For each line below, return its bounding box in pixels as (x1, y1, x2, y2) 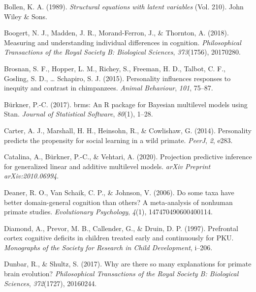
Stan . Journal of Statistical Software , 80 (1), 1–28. (4, 109, 153, 119)
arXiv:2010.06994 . (4, 171, 59, 181)
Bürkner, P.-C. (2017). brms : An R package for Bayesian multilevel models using (4, 99, 248, 109)
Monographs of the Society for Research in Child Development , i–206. (4, 242, 213, 252)
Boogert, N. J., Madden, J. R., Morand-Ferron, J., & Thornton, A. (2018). (4, 28, 229, 38)
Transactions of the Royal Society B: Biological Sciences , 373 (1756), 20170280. (4, 47, 241, 57)
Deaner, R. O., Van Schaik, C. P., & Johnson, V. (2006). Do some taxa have (4, 187, 234, 197)
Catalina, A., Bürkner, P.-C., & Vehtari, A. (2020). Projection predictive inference (4, 151, 252, 162)
